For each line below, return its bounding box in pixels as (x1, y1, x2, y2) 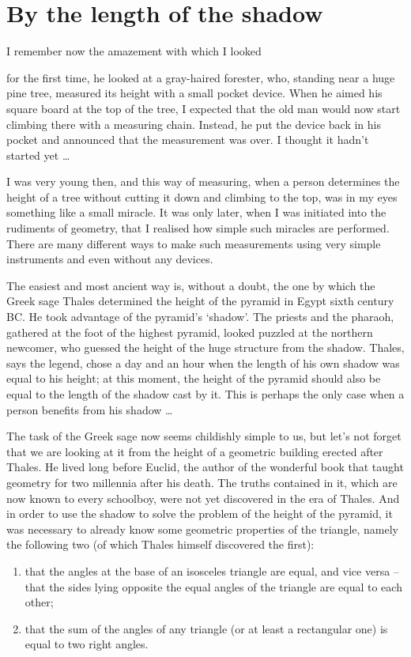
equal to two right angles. (25, 636, 149, 652)
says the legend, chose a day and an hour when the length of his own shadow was (6, 354, 400, 371)
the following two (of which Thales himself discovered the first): (6, 536, 315, 553)
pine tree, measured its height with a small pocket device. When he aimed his (6, 85, 383, 101)
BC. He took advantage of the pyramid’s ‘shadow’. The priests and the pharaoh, (6, 308, 394, 325)
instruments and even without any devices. (6, 251, 213, 267)
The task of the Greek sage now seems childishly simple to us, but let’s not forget (6, 428, 402, 444)
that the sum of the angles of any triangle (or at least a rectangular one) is (25, 620, 388, 636)
